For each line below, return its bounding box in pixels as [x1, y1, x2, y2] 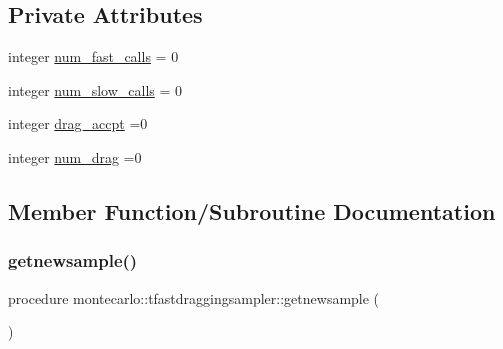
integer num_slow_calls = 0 [8, 79, 183, 100]
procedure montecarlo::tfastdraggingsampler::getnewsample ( [8, 287, 380, 308]
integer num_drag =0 [8, 146, 142, 167]
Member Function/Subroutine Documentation [8, 195, 496, 226]
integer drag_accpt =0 [8, 113, 148, 134]
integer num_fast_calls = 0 [8, 46, 179, 67]
